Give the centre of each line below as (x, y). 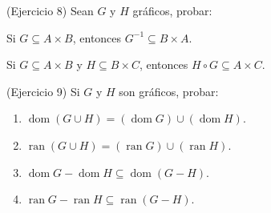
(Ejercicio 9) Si (43, 91)
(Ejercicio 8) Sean (50, 10)
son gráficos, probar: (169, 91)
